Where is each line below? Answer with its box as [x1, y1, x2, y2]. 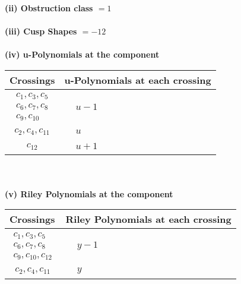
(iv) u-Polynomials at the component [5, 48, 160, 61]
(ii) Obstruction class [5, 2, 93, 14]
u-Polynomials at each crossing [64, 72, 211, 87]
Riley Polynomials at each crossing [65, 212, 232, 226]
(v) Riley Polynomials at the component [5, 187, 173, 200]
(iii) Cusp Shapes [5, 25, 77, 37]
